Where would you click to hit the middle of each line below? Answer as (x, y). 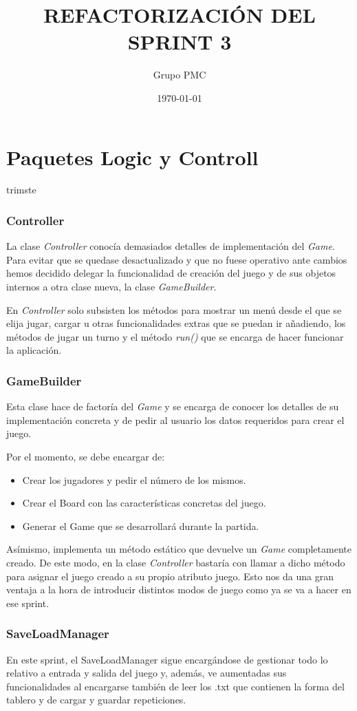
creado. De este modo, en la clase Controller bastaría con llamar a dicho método (176, 562)
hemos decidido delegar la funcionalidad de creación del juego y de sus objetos (171, 273)
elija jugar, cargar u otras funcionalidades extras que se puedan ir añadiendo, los (176, 323)
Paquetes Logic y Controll (132, 157)
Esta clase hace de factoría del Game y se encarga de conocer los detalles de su (173, 406)
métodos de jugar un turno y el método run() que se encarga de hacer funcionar (175, 336)
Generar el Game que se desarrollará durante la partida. (141, 526)
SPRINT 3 (180, 42)
